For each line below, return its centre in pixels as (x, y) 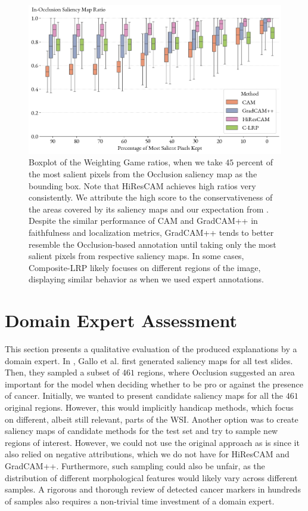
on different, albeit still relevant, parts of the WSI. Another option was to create (152, 419)
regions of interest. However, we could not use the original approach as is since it (152, 442)
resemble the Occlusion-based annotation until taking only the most (153, 244)
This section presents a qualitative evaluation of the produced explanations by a (151, 349)
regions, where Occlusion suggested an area (216, 372)
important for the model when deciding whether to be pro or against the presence (154, 384)
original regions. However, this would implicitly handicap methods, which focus (149, 407)
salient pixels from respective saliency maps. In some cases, (136, 256)
